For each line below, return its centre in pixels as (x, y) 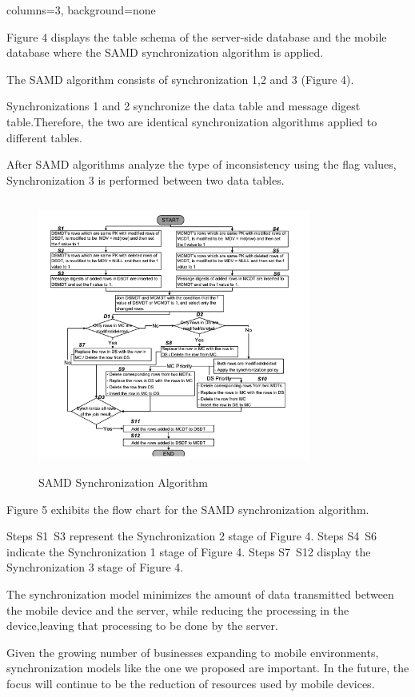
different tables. (45, 137)
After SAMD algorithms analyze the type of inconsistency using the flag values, (202, 164)
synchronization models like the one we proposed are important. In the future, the (208, 668)
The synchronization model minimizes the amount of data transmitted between (200, 594)
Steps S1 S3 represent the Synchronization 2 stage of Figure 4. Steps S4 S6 (192, 536)
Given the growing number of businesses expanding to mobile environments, (193, 652)
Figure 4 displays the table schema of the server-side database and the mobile (197, 36)
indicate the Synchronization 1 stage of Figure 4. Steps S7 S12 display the (189, 551)
